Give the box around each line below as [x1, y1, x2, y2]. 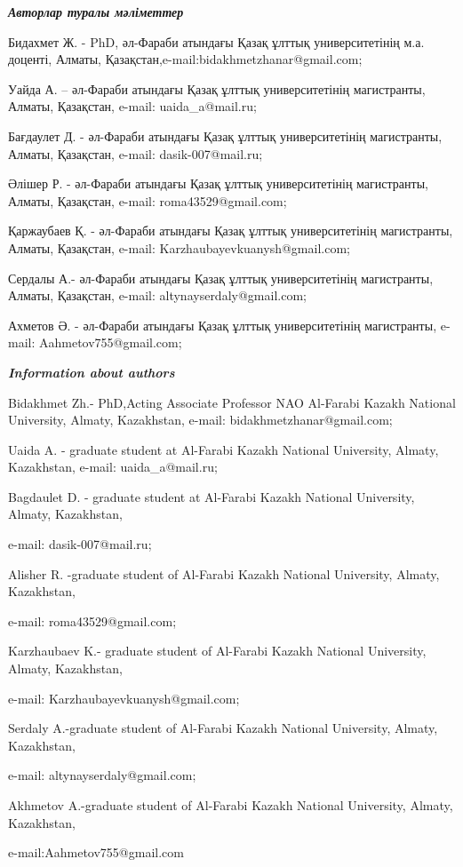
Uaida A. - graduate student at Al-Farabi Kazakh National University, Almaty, [8, 440, 439, 458]
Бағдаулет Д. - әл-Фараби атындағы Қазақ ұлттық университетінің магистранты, [8, 126, 443, 145]
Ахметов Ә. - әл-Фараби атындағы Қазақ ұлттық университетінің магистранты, [8, 315, 437, 334]
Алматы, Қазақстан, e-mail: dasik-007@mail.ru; [8, 144, 263, 163]
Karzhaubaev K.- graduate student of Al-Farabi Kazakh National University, [8, 641, 427, 660]
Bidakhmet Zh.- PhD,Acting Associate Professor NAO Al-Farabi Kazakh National [8, 393, 456, 411]
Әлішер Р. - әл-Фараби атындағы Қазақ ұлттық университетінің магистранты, [8, 174, 428, 193]
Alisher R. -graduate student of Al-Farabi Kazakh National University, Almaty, [8, 564, 440, 583]
